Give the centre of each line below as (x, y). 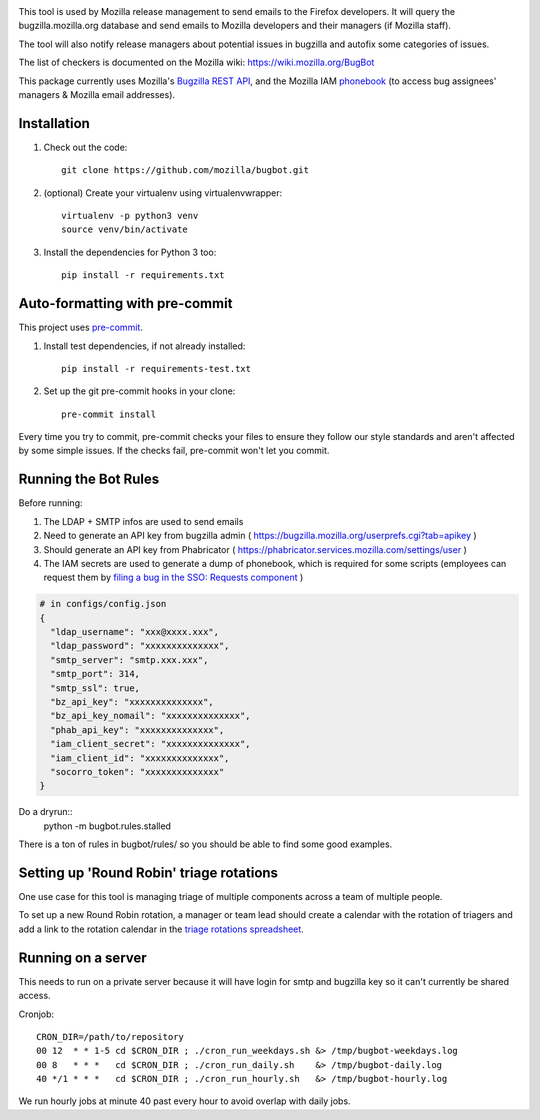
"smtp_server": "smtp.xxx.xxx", (129, 659)
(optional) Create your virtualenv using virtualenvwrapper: (163, 192)
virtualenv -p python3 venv (130, 216)
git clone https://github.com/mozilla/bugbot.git (185, 170)
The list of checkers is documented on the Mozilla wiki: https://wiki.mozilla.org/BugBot (196, 62)
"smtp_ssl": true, (95, 688)
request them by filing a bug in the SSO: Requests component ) (173, 577)
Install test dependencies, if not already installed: (144, 346)
